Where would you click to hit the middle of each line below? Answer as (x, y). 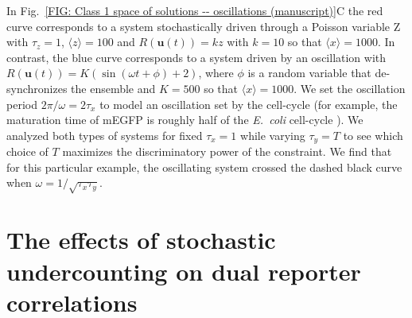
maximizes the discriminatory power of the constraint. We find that (227, 151)
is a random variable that (309, 73)
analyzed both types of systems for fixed (105, 135)
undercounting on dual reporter (184, 271)
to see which (373, 135)
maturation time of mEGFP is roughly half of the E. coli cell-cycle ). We (185, 120)
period (22, 104)
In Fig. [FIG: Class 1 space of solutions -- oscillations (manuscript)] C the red (195, 10)
